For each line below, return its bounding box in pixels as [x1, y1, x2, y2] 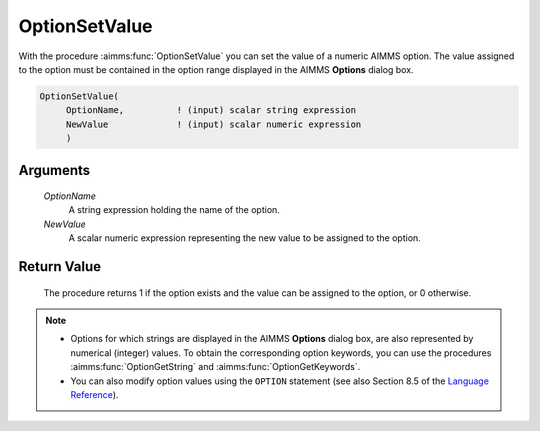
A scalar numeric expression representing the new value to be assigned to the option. [68, 232, 422, 244]
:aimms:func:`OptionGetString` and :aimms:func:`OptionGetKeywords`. [70, 361, 361, 373]
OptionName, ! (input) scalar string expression [65, 105, 357, 116]
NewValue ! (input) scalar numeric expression [65, 118, 362, 130]
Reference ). [70, 389, 119, 401]
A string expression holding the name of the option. [68, 204, 280, 216]
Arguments [18, 161, 91, 179]
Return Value [18, 258, 102, 275]
